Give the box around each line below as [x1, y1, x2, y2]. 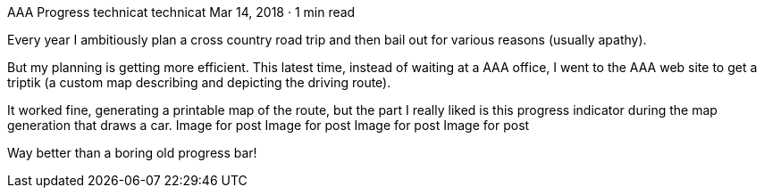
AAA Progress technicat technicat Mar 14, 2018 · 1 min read [7, 4, 356, 20]
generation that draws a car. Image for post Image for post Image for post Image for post [7, 118, 530, 133]
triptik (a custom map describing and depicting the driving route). [7, 75, 391, 90]
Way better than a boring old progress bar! [7, 145, 257, 160]
